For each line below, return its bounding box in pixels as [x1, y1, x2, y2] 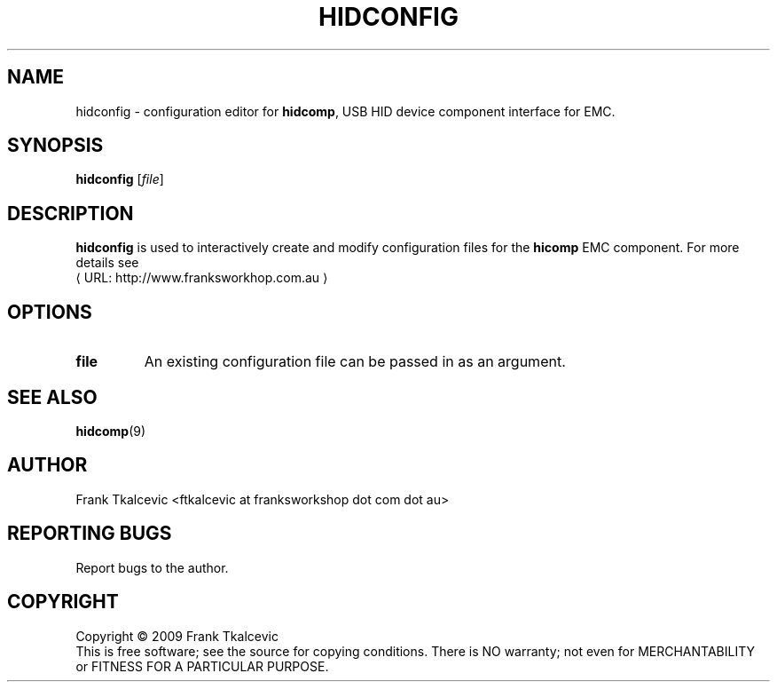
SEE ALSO [7, 385, 98, 408]
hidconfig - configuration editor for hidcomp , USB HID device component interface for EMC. [75, 103, 616, 119]
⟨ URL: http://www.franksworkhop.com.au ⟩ [75, 270, 328, 286]
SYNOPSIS [7, 134, 104, 157]
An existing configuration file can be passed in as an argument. [144, 352, 566, 371]
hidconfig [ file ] [75, 171, 164, 187]
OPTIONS [7, 300, 92, 323]
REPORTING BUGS [7, 522, 172, 545]
